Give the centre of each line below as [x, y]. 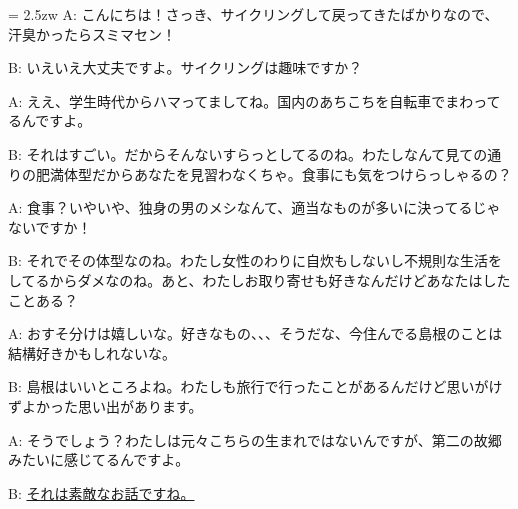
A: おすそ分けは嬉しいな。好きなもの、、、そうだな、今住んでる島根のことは [255, 333]
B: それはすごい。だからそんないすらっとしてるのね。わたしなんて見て [241, 153]
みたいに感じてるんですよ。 [99, 459]
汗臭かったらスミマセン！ [92, 33]
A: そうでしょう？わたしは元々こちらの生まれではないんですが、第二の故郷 [255, 439]
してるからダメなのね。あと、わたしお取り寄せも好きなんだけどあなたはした [259, 279]
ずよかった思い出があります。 [105, 405]
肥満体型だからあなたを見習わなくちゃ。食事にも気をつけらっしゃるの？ [273, 173]
